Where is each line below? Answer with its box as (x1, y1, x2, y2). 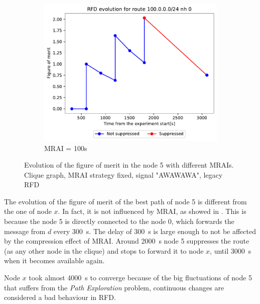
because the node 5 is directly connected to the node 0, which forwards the (4, 216, 234, 226)
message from (4, 225, 46, 236)
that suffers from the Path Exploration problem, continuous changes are (4, 282, 224, 292)
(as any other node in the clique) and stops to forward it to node (4, 245, 204, 256)
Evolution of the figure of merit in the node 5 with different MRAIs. (24, 160, 234, 170)
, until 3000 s (210, 245, 251, 256)
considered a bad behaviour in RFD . (4, 292, 116, 302)
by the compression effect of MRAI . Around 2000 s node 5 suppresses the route (4, 236, 249, 246)
